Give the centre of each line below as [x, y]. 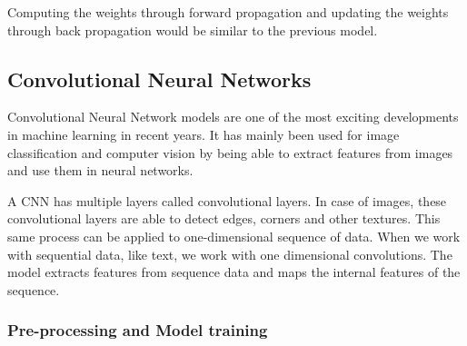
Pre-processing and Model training [138, 330]
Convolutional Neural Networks [159, 79]
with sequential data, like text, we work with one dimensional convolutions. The [230, 254]
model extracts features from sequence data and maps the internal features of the [234, 272]
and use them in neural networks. [100, 170]
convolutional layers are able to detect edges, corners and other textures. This [224, 218]
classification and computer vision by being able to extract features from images [230, 152]
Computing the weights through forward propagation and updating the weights [228, 12]
